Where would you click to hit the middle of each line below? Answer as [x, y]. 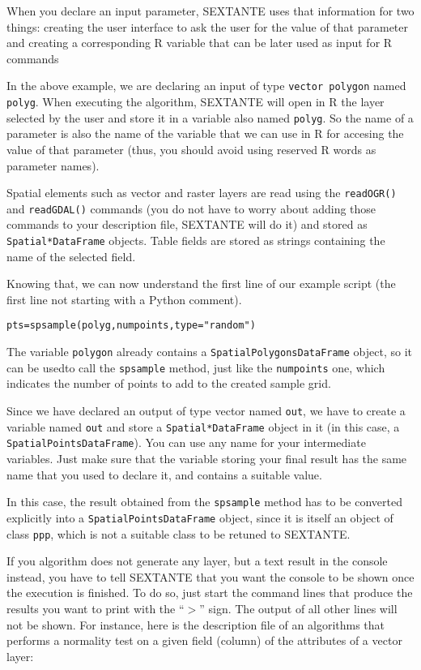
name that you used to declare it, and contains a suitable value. [164, 474]
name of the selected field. [71, 256]
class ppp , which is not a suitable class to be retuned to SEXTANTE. [179, 533]
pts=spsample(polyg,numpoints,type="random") [131, 326]
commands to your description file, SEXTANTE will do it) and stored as [187, 224]
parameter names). [53, 165]
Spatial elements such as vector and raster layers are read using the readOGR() [202, 193]
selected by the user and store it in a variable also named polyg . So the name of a [210, 117]
